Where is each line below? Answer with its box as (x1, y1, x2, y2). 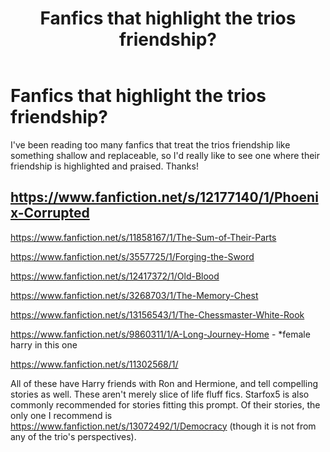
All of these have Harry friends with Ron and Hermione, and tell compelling (10, 377, 318, 389)
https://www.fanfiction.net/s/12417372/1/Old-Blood (10, 270, 220, 282)
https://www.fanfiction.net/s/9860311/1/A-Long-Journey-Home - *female (10, 328, 311, 340)
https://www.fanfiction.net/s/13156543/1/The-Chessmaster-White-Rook (10, 308, 305, 321)
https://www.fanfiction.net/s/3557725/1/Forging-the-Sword (10, 250, 255, 262)
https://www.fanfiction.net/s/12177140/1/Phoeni (10, 189, 319, 206)
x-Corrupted (10, 205, 90, 222)
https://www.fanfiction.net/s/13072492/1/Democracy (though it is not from (10, 420, 317, 432)
